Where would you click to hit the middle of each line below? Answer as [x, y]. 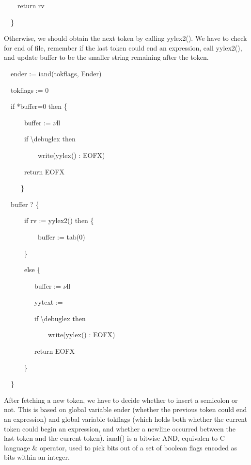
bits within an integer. [37, 457]
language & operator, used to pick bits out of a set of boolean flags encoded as [121, 447]
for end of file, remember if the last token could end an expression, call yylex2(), [123, 47]
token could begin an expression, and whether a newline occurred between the [120, 428]
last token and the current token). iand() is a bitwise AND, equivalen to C [114, 438]
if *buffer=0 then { [39, 106]
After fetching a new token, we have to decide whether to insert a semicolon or [121, 400]
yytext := [48, 302]
